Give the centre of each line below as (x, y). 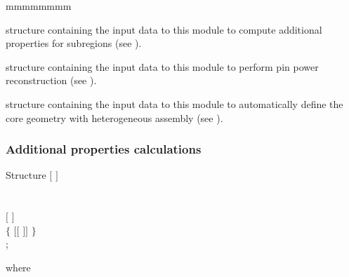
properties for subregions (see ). (74, 43)
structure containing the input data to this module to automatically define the (174, 103)
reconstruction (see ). (51, 80)
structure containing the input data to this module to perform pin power (162, 66)
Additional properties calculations (104, 149)
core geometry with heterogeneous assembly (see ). (114, 117)
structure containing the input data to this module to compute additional (164, 29)
